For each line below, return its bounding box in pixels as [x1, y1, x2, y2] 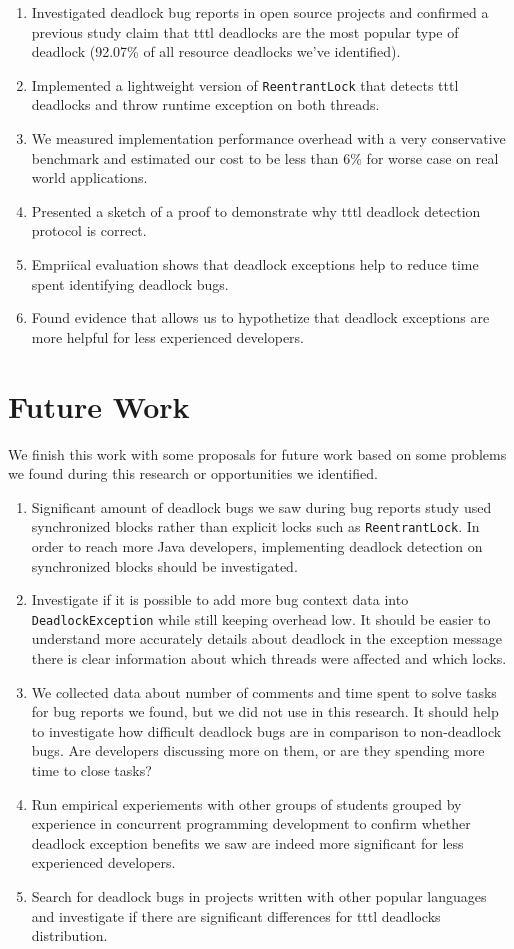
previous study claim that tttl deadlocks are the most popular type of [31, 21, 459, 42]
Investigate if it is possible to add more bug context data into [31, 589, 409, 610]
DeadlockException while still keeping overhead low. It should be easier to [31, 608, 491, 629]
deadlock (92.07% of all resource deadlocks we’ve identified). [31, 41, 401, 62]
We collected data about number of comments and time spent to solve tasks [31, 681, 497, 702]
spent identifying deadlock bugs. [31, 273, 229, 294]
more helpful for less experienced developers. [31, 326, 305, 347]
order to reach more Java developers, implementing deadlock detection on [31, 535, 483, 556]
